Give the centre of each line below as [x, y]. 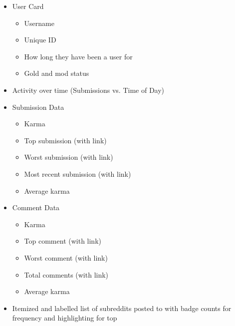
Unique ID [40, 40]
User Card [28, 6]
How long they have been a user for [78, 56]
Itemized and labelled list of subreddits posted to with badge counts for [122, 308]
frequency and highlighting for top [65, 318]
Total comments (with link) [66, 274]
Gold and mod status [57, 73]
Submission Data [38, 107]
